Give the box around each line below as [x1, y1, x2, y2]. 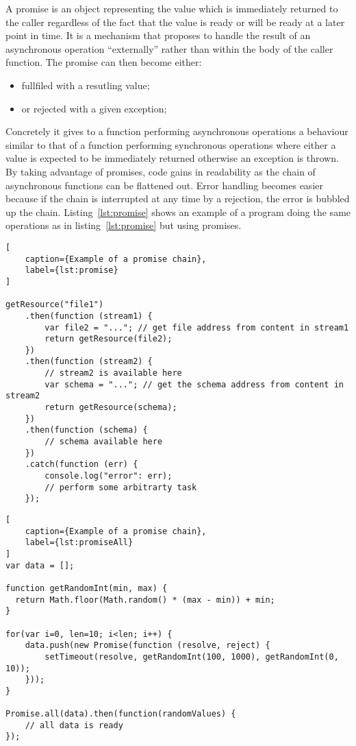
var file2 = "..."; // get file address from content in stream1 [44, 322, 349, 333]
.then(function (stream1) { [25, 311, 153, 321]
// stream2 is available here [44, 368, 182, 378]
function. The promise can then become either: [5, 55, 202, 69]
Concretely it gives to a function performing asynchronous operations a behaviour [5, 124, 348, 139]
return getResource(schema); [44, 402, 177, 413]
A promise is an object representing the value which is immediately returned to [5, 1, 338, 15]
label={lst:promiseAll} [25, 538, 133, 548]
